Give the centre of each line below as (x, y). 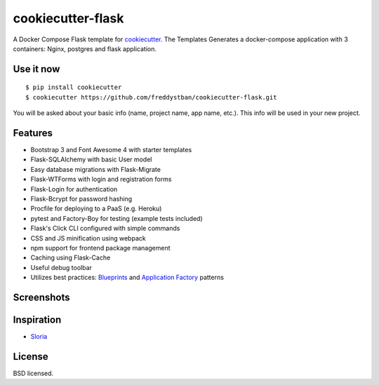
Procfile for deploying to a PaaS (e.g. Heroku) (96, 209)
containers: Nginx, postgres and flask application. (85, 48)
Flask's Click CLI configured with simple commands (105, 229)
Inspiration (37, 319)
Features (33, 133)
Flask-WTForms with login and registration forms (101, 180)
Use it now (36, 69)
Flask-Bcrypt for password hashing (81, 198)
